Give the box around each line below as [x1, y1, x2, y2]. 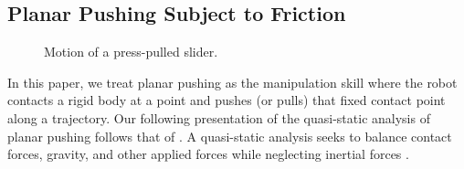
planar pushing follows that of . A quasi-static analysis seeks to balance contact [7, 126, 452, 145]
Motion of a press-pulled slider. [44, 42, 218, 61]
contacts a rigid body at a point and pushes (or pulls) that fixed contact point [7, 90, 446, 110]
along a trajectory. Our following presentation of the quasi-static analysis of [7, 108, 430, 127]
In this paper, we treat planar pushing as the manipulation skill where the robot [7, 72, 458, 91]
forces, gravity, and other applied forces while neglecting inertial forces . [7, 144, 409, 164]
